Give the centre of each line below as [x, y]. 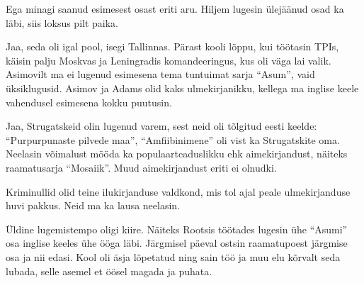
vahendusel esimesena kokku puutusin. [89, 102]
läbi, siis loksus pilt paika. [62, 22]
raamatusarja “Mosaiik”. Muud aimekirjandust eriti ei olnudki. [141, 167]
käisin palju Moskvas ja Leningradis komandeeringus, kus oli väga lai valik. [169, 60]
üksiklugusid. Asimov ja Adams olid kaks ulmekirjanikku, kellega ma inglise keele [182, 88]
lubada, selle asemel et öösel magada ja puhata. [109, 271]
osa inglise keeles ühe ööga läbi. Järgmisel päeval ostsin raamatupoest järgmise [177, 243]
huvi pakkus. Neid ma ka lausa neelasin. [93, 205]
